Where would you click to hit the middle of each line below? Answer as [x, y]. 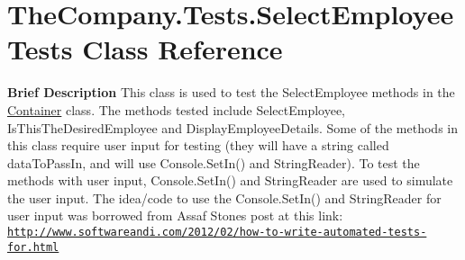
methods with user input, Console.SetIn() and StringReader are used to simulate [230, 180]
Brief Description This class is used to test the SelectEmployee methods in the [231, 92]
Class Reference [182, 49]
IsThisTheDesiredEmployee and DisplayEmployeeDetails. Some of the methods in [233, 127]
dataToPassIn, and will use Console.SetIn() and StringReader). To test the [214, 162]
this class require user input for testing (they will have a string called [198, 145]
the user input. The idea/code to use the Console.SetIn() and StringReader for [224, 197]
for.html [33, 247]
